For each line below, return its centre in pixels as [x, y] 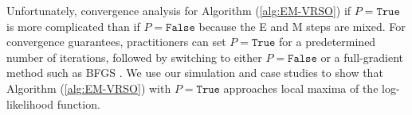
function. [78, 103]
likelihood [30, 103]
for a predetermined [328, 42]
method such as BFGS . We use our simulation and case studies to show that [195, 73]
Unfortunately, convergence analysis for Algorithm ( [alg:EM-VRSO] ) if [179, 10]
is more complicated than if [73, 26]
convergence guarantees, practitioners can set [116, 42]
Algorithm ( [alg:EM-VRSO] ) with [89, 88]
